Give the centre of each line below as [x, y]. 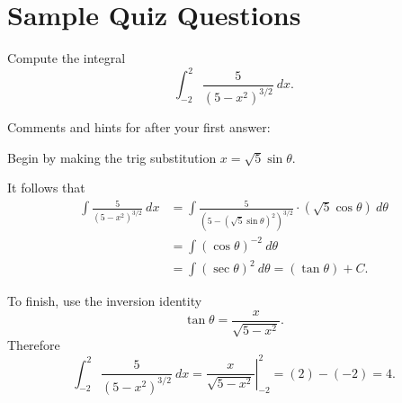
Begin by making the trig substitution [112, 157]
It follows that [46, 188]
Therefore [34, 345]
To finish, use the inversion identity [105, 301]
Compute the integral [67, 58]
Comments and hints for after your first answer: [139, 127]
